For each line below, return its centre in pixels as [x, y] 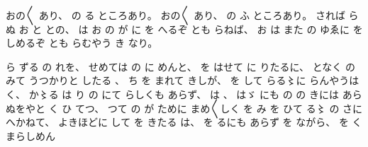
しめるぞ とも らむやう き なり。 [82, 43]
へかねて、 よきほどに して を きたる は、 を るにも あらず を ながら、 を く [184, 122]
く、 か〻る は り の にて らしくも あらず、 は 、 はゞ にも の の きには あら [184, 94]
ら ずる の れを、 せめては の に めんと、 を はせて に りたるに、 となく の [180, 66]
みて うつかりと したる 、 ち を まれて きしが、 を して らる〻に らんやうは [183, 80]
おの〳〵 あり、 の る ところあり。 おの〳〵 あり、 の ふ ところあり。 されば [175, 15]
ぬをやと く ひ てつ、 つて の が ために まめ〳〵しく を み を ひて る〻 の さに [184, 108]
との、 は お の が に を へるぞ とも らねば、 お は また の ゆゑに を [204, 29]
